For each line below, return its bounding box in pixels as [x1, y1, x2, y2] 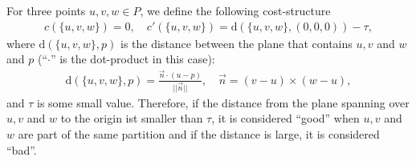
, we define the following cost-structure [140, 2, 331, 18]
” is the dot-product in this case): [50, 50, 215, 67]
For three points [6, 2, 86, 18]
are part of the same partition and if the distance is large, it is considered [18, 125, 380, 142]
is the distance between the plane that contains [120, 34, 353, 51]
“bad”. [6, 141, 37, 158]
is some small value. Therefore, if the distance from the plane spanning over [37, 94, 410, 111]
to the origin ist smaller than [60, 110, 203, 127]
